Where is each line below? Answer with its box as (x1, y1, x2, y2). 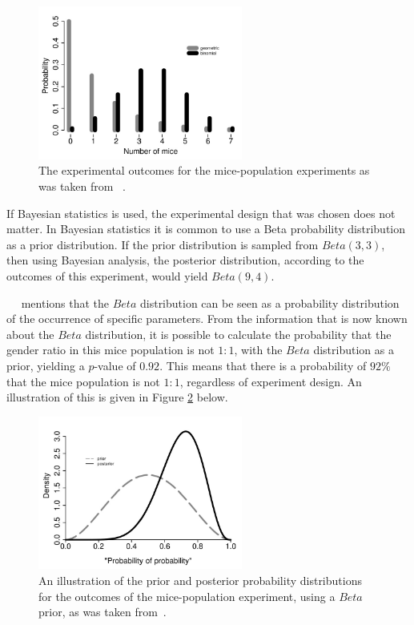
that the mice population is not (6, 373, 160, 389)
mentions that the (21, 294, 110, 311)
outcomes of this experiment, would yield (6, 267, 208, 284)
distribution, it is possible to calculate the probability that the (85, 325, 392, 342)
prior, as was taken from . (38, 603, 167, 620)
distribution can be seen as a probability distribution (139, 294, 400, 311)
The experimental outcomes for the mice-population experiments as (38, 162, 370, 179)
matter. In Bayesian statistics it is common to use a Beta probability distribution (6, 220, 406, 237)
